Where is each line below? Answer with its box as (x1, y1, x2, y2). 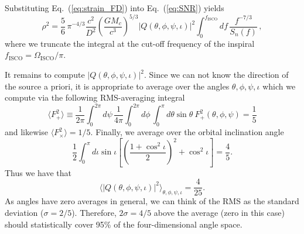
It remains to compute (5, 68, 85, 81)
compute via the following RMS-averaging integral (5, 91, 185, 104)
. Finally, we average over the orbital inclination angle (90, 126, 284, 138)
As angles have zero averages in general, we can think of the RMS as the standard (5, 195, 299, 207)
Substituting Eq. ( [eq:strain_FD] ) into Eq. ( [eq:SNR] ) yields (5, 2, 224, 13)
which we (262, 80, 296, 92)
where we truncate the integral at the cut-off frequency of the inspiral (5, 37, 255, 49)
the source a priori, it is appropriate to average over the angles (5, 80, 230, 92)
